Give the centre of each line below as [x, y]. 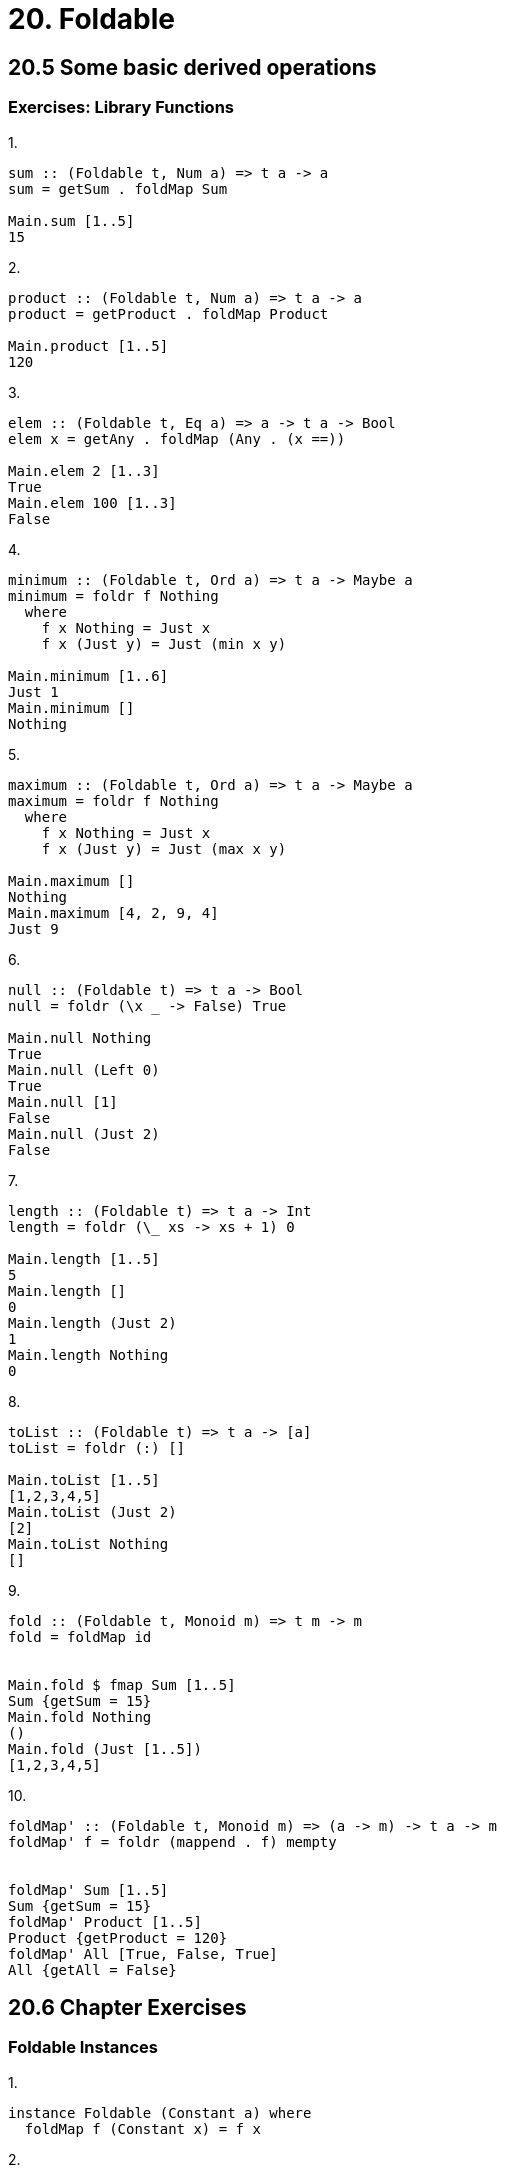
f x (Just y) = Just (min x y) [164, 643]
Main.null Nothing [80, 1037]
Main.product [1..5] [88, 345]
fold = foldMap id [80, 1636]
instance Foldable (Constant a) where [160, 2112]
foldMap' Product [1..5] [105, 1921]
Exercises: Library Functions [121, 107]
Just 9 [33, 928]
